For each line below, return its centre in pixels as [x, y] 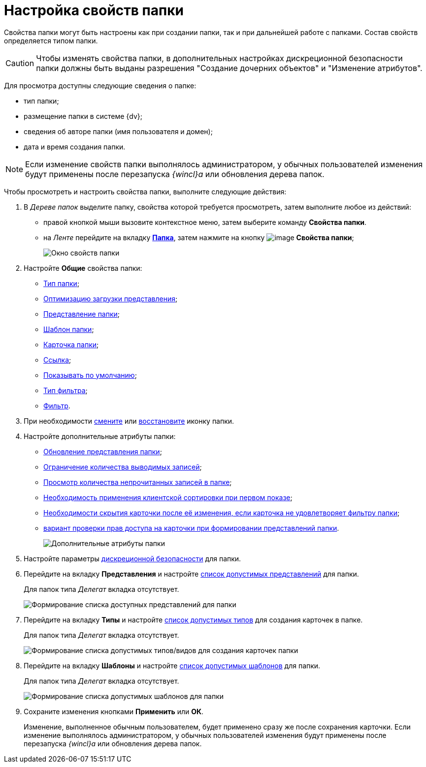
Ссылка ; [57, 360]
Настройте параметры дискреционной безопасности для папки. [132, 558]
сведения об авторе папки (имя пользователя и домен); [118, 131]
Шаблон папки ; [69, 329]
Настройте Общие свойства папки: [83, 268]
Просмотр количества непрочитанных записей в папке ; [138, 482]
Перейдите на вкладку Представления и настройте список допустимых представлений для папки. [191, 574]
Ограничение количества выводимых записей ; [123, 467]
